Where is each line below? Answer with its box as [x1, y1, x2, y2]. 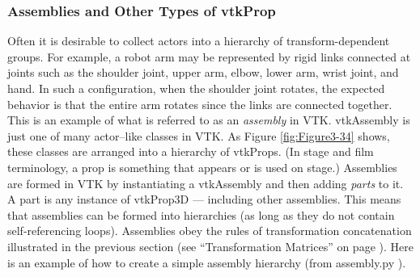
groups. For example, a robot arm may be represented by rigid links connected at [7, 48, 411, 65]
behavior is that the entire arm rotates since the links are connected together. [7, 95, 392, 112]
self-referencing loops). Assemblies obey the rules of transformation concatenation [7, 222, 412, 239]
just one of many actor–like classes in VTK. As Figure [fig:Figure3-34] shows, [7, 127, 390, 144]
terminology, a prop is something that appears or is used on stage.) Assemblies [7, 158, 397, 175]
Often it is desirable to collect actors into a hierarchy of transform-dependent [7, 32, 390, 49]
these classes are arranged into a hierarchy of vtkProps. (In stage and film [7, 143, 374, 160]
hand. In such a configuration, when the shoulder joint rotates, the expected [7, 80, 385, 96]
